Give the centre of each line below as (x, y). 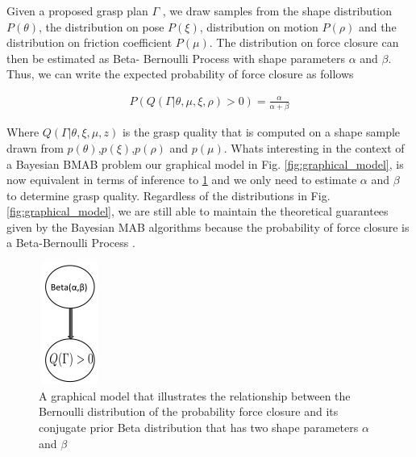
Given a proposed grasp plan (77, 10)
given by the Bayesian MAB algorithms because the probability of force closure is (208, 226)
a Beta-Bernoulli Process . (71, 243)
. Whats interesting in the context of (314, 147)
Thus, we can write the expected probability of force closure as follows (180, 74)
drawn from (35, 147)
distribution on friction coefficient (89, 42)
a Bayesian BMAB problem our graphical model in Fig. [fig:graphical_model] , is (205, 164)
